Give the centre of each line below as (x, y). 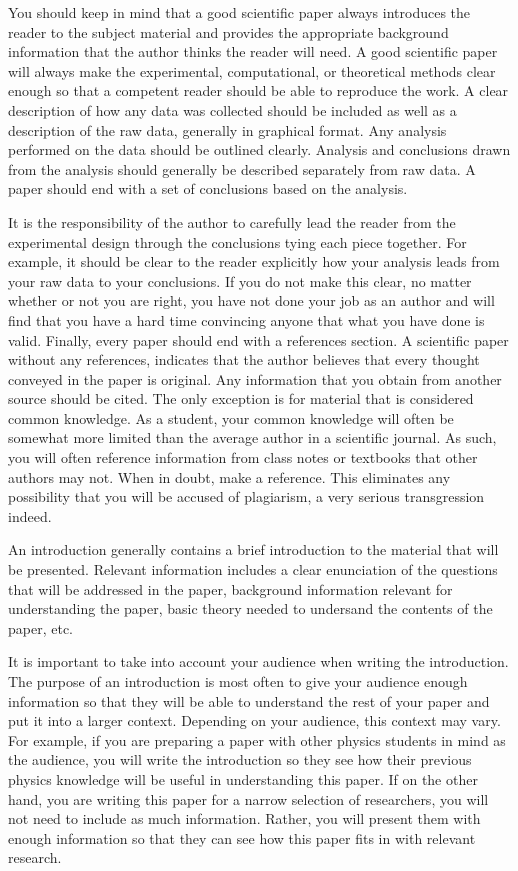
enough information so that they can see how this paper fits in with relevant (242, 837)
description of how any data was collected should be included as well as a (232, 109)
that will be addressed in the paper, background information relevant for (230, 588)
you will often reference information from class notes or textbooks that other (243, 457)
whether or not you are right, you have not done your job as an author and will (251, 300)
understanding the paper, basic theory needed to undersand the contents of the (250, 608)
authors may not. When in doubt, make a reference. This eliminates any (229, 476)
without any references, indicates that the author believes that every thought (244, 359)
